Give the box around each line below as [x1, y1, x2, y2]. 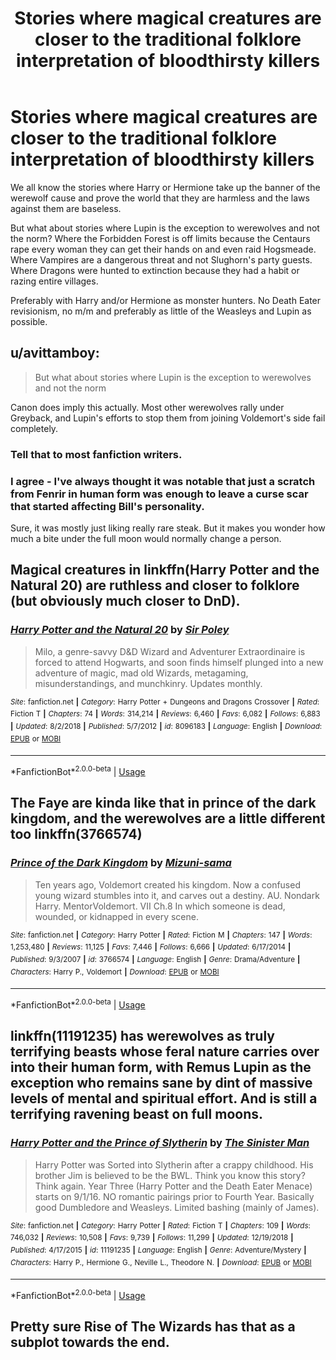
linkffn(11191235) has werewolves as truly [10, 1028, 275, 1045]
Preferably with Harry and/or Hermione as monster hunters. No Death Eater [10, 294, 322, 306]
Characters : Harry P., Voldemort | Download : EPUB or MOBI [10, 967, 220, 977]
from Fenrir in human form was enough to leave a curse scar [10, 487, 309, 501]
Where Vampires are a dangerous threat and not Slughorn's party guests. [10, 253, 313, 266]
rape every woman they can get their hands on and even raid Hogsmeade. [10, 243, 317, 255]
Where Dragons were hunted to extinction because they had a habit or [10, 264, 300, 276]
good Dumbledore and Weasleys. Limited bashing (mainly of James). [34, 1201, 320, 1213]
